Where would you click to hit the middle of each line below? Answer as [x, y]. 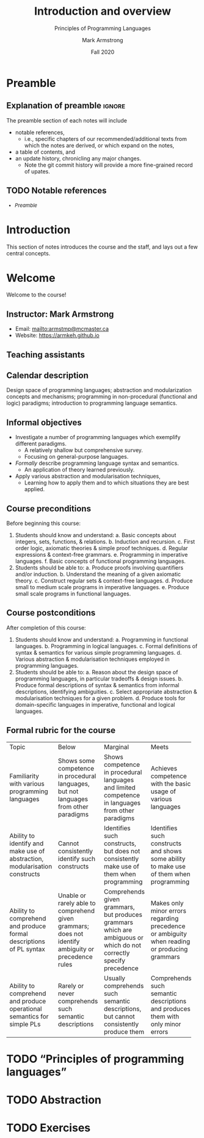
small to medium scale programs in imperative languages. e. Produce [102, 587]
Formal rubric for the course [61, 730]
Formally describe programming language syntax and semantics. [97, 463]
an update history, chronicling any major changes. [78, 158]
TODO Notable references [56, 191]
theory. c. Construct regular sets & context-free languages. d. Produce [104, 581]
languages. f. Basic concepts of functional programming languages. [100, 561]
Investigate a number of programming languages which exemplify [98, 437]
